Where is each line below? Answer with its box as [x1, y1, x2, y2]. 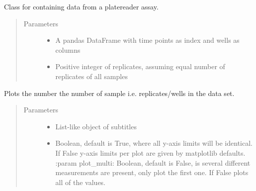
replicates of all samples [55, 71, 128, 81]
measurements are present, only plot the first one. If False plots [55, 167, 249, 178]
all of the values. [55, 177, 106, 187]
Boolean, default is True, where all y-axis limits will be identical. [55, 138, 253, 148]
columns [55, 44, 81, 55]
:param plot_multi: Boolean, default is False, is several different [55, 157, 251, 168]
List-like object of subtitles [55, 121, 137, 131]
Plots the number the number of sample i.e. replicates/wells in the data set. [4, 88, 235, 98]
